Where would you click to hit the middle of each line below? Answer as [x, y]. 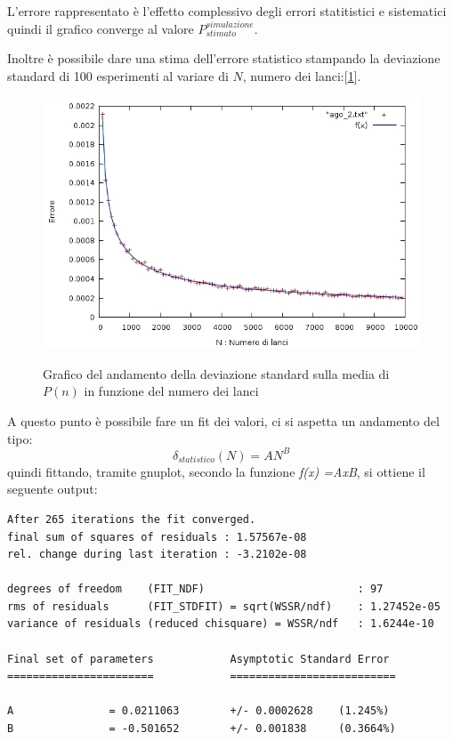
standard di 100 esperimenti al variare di [118, 75]
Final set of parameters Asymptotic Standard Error [198, 659]
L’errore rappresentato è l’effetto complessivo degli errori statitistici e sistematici [227, 11]
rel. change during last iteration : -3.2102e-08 [157, 555]
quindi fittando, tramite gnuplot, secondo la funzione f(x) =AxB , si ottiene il [216, 471]
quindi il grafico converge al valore [101, 28]
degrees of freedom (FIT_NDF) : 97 [195, 589]
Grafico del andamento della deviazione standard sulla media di [216, 373]
